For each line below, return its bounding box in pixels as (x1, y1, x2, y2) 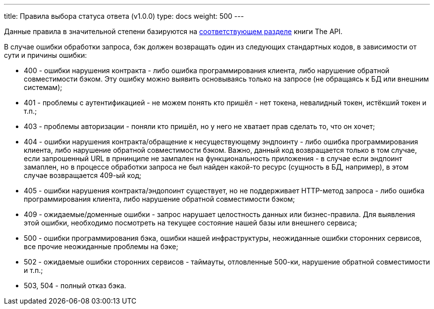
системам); (24, 83, 62, 91)
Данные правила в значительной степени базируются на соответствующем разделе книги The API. (4, 27, 343, 36)
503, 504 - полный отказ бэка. (24, 281, 126, 290)
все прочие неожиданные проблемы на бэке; (24, 242, 178, 251)
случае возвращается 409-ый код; (24, 171, 142, 179)
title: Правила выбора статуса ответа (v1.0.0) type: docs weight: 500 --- (4, 12, 244, 20)
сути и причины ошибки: (4, 51, 87, 59)
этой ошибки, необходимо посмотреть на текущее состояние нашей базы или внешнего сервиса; (24, 219, 357, 227)
